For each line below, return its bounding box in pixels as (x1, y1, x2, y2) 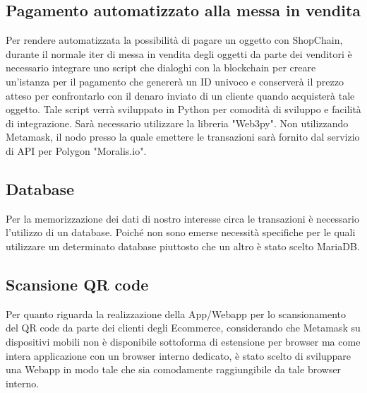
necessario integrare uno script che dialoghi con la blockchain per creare (6, 60, 316, 75)
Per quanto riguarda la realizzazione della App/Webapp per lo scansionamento (6, 306, 347, 321)
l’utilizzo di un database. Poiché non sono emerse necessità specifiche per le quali (6, 225, 356, 240)
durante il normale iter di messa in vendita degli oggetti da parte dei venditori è (6, 46, 352, 61)
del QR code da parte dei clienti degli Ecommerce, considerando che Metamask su (6, 320, 361, 335)
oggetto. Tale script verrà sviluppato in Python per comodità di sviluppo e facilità (6, 102, 361, 117)
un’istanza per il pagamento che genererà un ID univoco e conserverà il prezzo (6, 74, 344, 88)
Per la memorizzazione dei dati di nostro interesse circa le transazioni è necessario (6, 211, 359, 225)
